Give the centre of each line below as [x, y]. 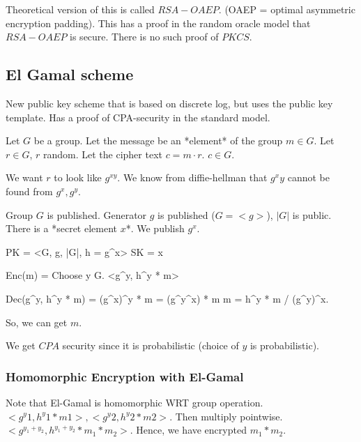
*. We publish [155, 228]
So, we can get [37, 322]
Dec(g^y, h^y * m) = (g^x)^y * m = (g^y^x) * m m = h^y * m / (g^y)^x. [167, 298]
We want [24, 177]
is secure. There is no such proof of [144, 37]
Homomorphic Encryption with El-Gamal [125, 376]
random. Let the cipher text [102, 154]
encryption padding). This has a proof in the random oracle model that [158, 23]
